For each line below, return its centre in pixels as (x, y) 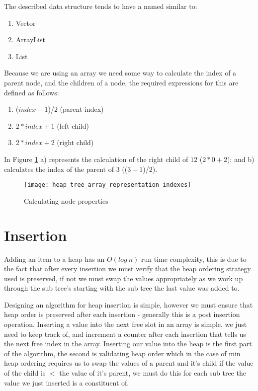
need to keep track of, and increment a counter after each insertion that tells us (125, 334)
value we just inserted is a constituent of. (67, 382)
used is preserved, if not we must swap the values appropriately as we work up (124, 278)
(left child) (73, 125)
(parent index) (82, 109)
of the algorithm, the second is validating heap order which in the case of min (122, 353)
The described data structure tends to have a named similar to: (101, 6)
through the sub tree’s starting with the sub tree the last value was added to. (122, 288)
